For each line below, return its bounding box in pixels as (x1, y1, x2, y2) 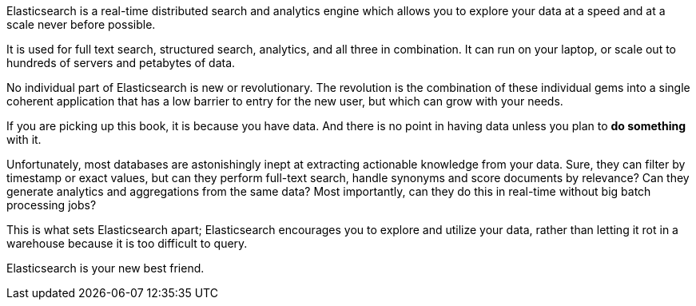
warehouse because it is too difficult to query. (6, 236, 248, 250)
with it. (6, 133, 42, 146)
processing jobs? (6, 198, 97, 212)
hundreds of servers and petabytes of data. (6, 56, 236, 70)
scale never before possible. (6, 18, 156, 31)
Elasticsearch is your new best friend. (6, 261, 205, 275)
